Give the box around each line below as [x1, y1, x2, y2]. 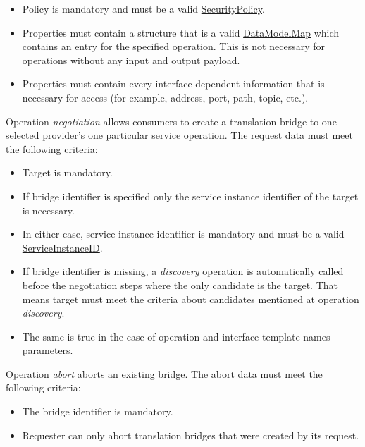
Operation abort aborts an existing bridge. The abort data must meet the [6, 366, 323, 381]
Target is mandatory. [22, 165, 113, 180]
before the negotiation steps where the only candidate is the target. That [22, 277, 338, 292]
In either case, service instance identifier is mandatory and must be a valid [22, 226, 345, 241]
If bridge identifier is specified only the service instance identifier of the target [22, 188, 359, 203]
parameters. [22, 343, 73, 357]
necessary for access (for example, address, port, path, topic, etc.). [22, 90, 309, 104]
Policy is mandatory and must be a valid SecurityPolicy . [22, 1, 265, 16]
